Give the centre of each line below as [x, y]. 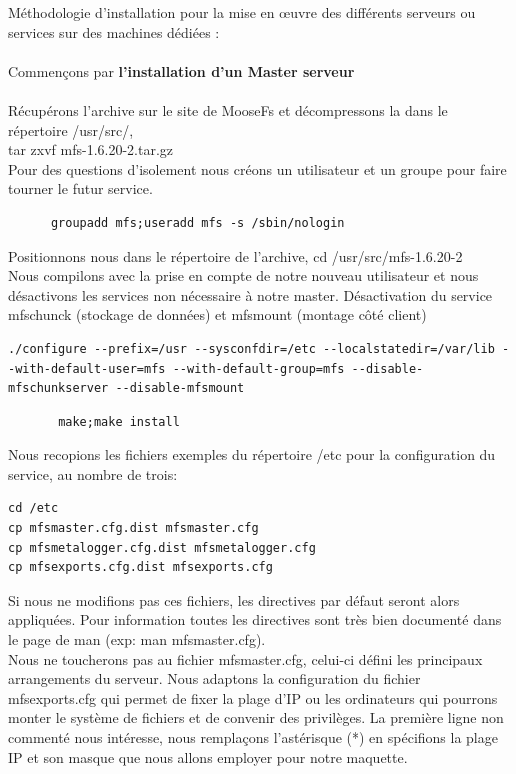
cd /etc [33, 508]
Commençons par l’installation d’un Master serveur [181, 70]
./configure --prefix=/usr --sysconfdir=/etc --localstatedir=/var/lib [251, 348]
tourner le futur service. [80, 188]
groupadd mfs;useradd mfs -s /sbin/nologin [197, 222]
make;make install [119, 421]
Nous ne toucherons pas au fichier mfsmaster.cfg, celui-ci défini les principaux [245, 658]
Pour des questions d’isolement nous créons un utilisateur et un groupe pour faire [257, 168]
